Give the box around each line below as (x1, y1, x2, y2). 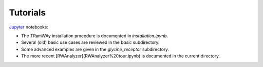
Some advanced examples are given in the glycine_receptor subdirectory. (21, 46, 169, 52)
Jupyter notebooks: (9, 24, 49, 30)
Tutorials (9, 7, 46, 18)
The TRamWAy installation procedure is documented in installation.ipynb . (21, 33, 168, 39)
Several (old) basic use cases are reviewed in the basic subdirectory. (21, 40, 160, 45)
